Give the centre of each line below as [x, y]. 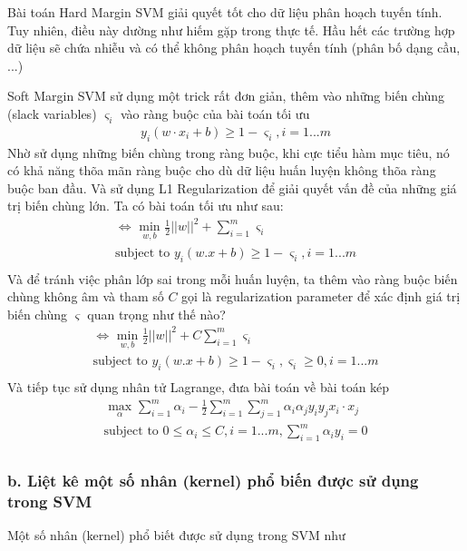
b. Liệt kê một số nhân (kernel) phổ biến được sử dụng [213, 481]
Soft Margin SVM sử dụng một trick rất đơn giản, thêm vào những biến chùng [226, 96]
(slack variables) [52, 113]
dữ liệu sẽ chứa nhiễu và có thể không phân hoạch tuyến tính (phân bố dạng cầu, [234, 48]
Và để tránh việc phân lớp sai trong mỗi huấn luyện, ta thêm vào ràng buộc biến [233, 278]
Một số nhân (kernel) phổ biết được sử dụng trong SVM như [176, 535]
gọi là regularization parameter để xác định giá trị [321, 296]
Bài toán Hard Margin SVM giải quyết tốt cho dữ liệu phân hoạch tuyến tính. [225, 12]
